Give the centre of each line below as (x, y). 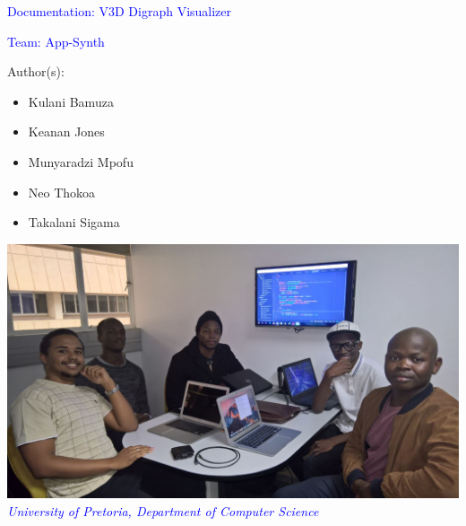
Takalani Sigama (74, 222)
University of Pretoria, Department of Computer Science (163, 510)
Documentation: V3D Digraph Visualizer (120, 11)
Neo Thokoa (62, 192)
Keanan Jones (66, 131)
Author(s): (36, 71)
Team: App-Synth (56, 41)
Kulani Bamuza (71, 101)
